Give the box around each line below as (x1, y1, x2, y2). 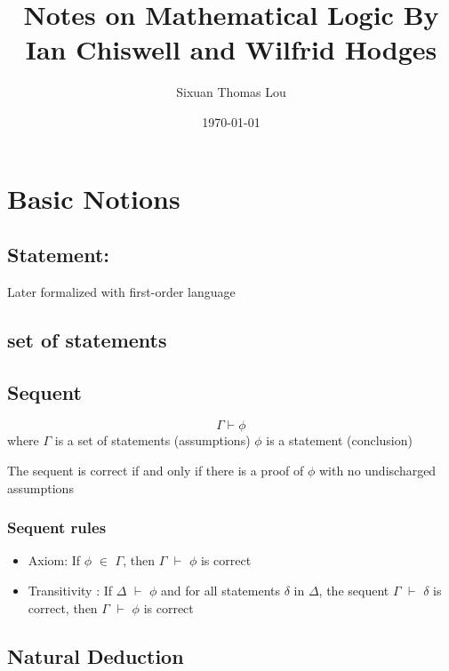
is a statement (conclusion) (266, 431, 413, 450)
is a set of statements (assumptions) (54, 431, 251, 450)
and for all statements (161, 581, 281, 600)
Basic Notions (7, 180, 180, 216)
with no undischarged (318, 461, 437, 480)
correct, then (28, 598, 98, 617)
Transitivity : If (28, 581, 113, 600)
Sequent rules (7, 516, 107, 539)
